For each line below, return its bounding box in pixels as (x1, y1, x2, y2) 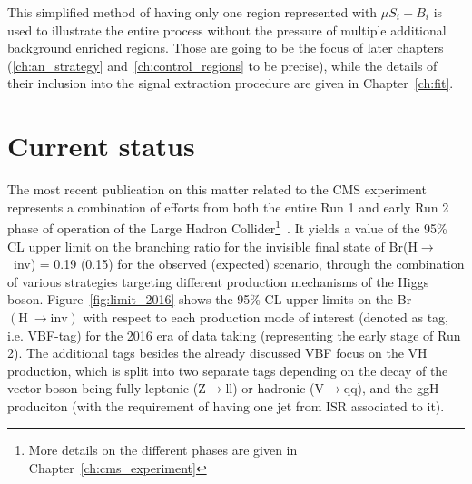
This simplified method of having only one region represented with (7, 3, 378, 21)
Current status (7, 127, 195, 164)
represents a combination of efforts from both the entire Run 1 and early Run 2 (7, 197, 449, 216)
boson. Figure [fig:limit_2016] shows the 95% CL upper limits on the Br (7, 290, 412, 309)
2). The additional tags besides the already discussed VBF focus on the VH (7, 343, 428, 362)
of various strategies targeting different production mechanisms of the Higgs (7, 272, 429, 291)
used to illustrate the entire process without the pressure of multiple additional (7, 20, 447, 39)
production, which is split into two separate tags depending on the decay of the (7, 361, 448, 380)
